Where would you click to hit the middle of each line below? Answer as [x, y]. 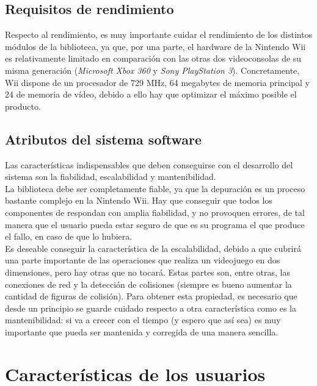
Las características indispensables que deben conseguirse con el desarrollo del [149, 164]
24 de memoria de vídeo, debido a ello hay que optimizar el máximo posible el [151, 94]
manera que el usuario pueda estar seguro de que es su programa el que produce [155, 224]
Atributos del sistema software [104, 139]
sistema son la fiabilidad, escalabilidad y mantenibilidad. [111, 177]
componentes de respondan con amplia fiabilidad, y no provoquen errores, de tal [155, 212]
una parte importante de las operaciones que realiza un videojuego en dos [143, 260]
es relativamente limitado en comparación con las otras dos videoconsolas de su [153, 58]
